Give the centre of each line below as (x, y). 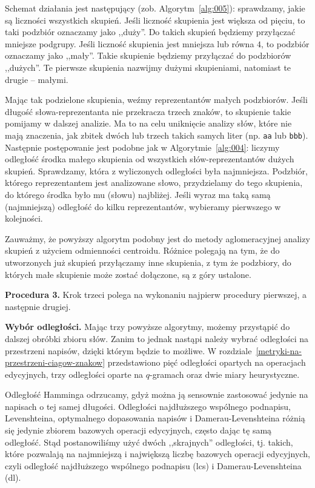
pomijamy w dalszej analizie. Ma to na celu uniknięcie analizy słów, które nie (148, 123)
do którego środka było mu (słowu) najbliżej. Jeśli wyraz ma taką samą (138, 194)
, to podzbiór (285, 43)
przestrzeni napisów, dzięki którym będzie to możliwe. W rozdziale (128, 350)
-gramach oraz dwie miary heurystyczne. (225, 374)
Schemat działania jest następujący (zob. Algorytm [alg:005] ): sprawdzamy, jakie (155, 8)
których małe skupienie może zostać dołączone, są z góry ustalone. (128, 274)
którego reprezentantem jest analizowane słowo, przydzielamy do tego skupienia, (154, 183)
